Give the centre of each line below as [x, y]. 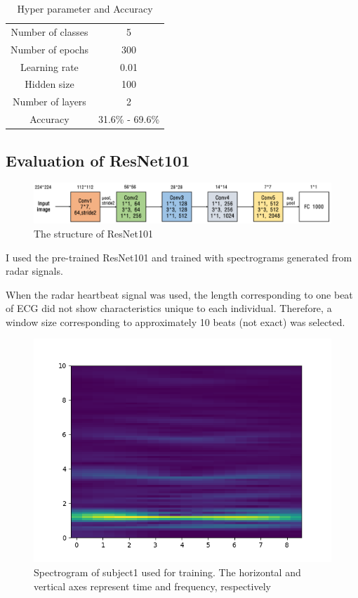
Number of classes [49, 31]
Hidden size [49, 84]
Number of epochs [49, 49]
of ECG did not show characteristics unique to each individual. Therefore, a [169, 308]
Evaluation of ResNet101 [98, 160]
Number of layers [49, 102]
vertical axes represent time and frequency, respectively [152, 586]
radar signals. [34, 271]
